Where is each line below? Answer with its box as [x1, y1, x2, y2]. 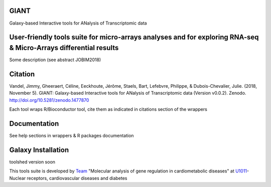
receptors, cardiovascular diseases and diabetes [27, 175, 127, 181]
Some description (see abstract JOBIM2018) [9, 57, 101, 63]
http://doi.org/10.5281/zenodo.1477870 [9, 97, 89, 103]
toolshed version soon [9, 158, 55, 165]
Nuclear [9, 175, 26, 181]
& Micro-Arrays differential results [9, 43, 119, 52]
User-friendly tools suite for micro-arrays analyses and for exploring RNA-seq [9, 33, 259, 42]
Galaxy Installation [9, 145, 69, 154]
